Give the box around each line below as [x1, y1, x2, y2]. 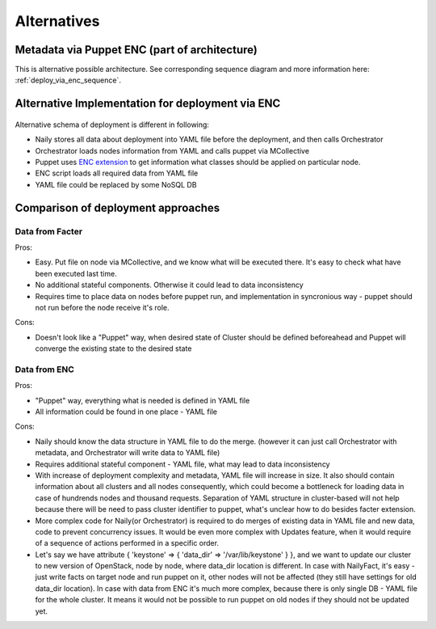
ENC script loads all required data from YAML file [35, 168, 199, 178]
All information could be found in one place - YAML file [35, 407, 218, 416]
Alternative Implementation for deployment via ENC [15, 97, 281, 111]
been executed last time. [35, 268, 117, 278]
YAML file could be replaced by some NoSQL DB [35, 179, 197, 189]
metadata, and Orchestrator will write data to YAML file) [35, 448, 220, 458]
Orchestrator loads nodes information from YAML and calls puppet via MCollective [35, 146, 310, 155]
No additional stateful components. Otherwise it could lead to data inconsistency [35, 280, 304, 290]
